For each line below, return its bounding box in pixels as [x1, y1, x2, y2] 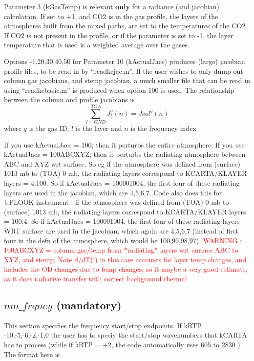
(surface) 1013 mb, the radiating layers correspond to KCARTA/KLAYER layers [4, 206, 246, 216]
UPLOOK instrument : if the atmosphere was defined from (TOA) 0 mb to [4, 197, 229, 207]
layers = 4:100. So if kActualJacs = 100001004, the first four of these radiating [4, 178, 240, 188]
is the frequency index [130, 123, 196, 133]
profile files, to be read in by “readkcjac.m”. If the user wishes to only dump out [4, 65, 243, 76]
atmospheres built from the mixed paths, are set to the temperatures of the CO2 [4, 21, 246, 31]
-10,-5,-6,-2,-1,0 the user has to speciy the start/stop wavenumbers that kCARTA [4, 330, 247, 340]
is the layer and [75, 123, 122, 133]
